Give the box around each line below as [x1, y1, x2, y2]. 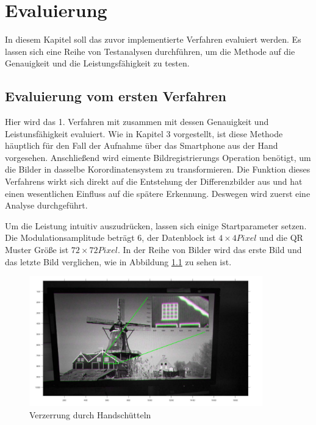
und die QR [259, 231, 303, 244]
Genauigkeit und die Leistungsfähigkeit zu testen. [5, 57, 190, 70]
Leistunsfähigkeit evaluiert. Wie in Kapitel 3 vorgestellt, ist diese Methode [5, 127, 283, 140]
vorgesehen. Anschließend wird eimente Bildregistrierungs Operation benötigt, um [5, 151, 311, 163]
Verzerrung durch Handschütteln [29, 408, 151, 421]
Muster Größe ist [5, 243, 69, 256]
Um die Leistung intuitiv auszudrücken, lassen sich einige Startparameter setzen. [5, 219, 307, 232]
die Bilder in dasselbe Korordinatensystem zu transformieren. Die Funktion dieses [5, 163, 311, 176]
